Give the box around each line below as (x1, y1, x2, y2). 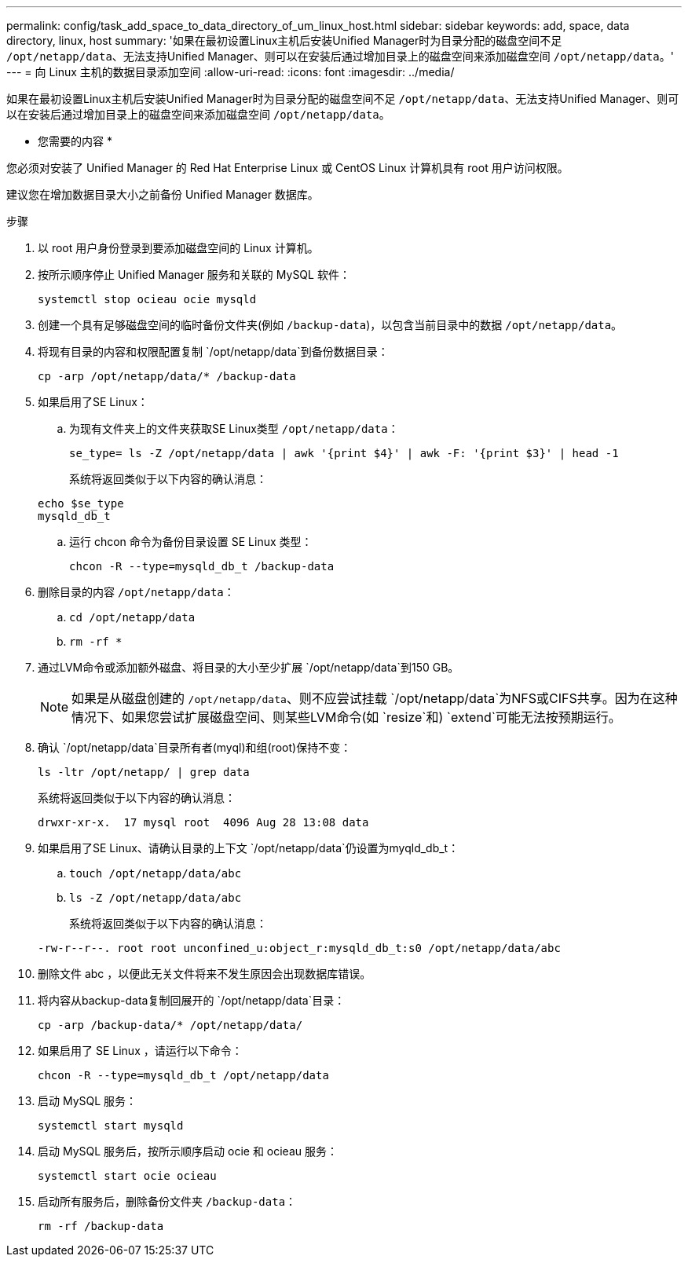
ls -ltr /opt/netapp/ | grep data (38, 766, 250, 778)
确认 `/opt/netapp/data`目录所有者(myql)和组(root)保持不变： (38, 741, 352, 754)
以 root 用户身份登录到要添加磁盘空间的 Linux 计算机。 (38, 241, 319, 254)
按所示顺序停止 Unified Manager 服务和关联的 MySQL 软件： (38, 268, 350, 281)
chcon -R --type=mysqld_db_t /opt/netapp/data (38, 1069, 329, 1082)
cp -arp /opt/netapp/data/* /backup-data (38, 370, 296, 383)
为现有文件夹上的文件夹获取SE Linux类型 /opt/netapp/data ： (69, 422, 399, 435)
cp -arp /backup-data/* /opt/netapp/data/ (38, 1019, 303, 1031)
